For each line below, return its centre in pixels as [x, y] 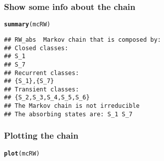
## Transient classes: [42, 89]
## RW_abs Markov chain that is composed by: [82, 40]
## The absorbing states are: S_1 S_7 [68, 114]
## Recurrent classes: [42, 73]
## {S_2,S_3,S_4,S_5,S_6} [47, 98]
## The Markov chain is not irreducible [72, 106]
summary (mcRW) [27, 25]
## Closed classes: [36, 48]
